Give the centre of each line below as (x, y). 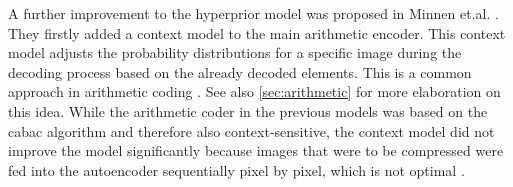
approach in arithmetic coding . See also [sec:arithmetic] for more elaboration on (254, 91)
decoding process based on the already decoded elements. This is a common (240, 71)
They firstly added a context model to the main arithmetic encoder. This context (257, 32)
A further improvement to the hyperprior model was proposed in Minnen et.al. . (253, 13)
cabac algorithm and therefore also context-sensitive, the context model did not (251, 130)
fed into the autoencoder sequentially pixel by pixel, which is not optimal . (236, 169)
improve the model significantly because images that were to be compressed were (256, 150)
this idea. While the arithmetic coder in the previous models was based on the (248, 110)
